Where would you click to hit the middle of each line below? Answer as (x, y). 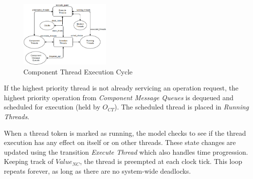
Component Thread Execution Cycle (78, 71)
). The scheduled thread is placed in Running (181, 107)
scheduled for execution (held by (52, 107)
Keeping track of (29, 161)
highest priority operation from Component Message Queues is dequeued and (119, 97)
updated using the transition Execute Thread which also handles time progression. (126, 152)
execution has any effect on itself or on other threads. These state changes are (120, 142)
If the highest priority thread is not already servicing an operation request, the (121, 88)
